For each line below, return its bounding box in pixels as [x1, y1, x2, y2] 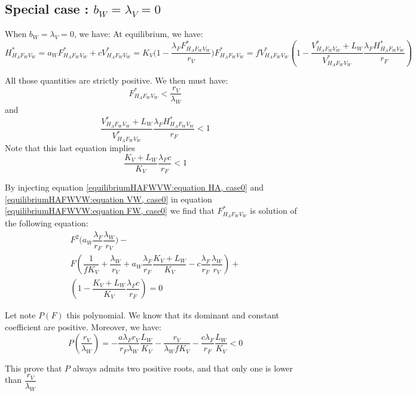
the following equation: [5, 217, 88, 229]
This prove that [5, 361, 62, 374]
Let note [5, 309, 36, 321]
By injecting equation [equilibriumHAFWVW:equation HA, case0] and [5, 181, 264, 194]
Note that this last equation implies [5, 142, 136, 154]
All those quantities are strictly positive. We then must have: [5, 74, 228, 87]
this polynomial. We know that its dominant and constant [66, 309, 280, 321]
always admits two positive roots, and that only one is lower [72, 361, 293, 374]
